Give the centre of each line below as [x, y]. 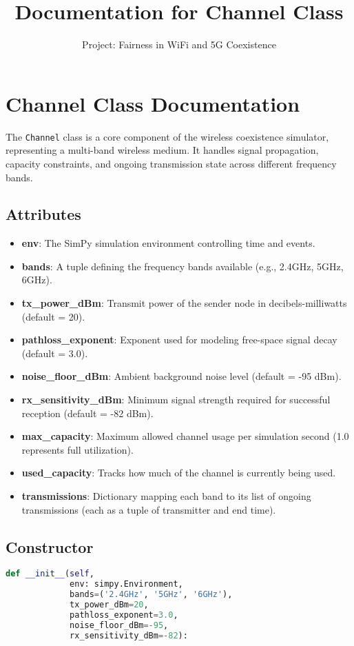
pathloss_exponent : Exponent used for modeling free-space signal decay [179, 340]
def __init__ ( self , [50, 574]
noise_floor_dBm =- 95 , [119, 625]
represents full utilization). [77, 449]
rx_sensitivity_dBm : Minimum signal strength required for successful [176, 400]
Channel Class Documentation [153, 103]
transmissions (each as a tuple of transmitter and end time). [149, 509]
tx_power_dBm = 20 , [109, 605]
